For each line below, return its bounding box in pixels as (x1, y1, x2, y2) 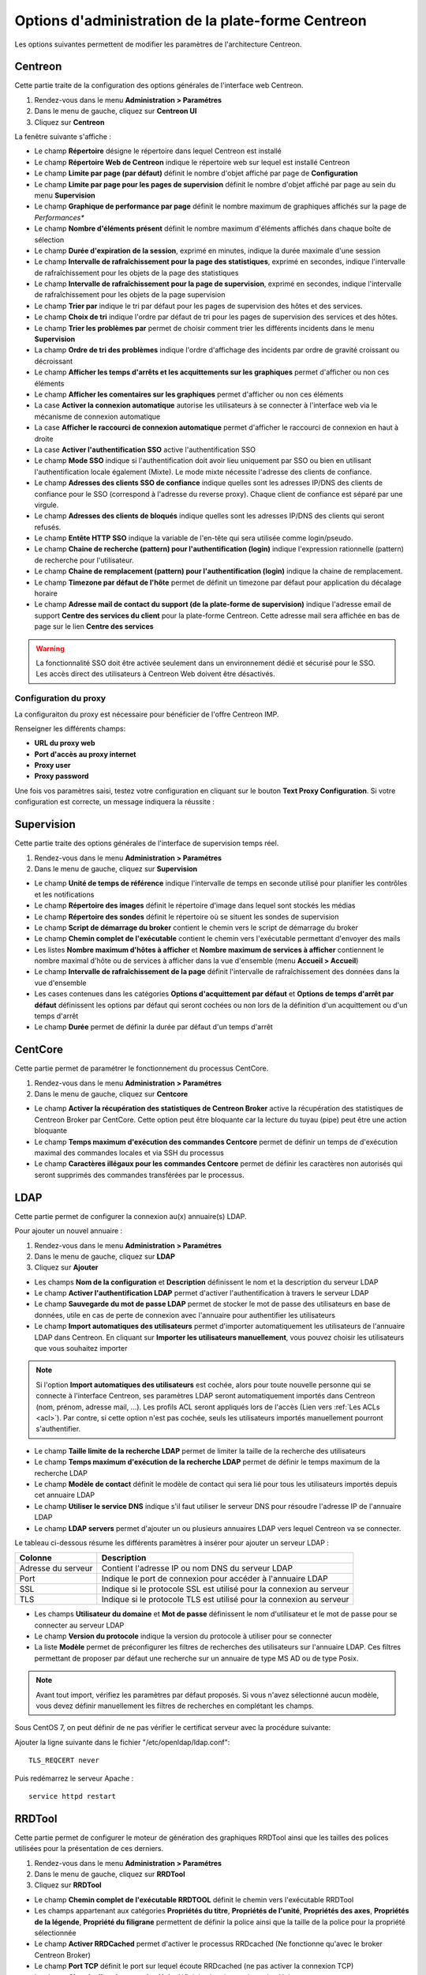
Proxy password (34, 771, 89, 781)
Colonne (19, 1552, 52, 1563)
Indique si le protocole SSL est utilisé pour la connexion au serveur (101, 1584, 349, 1595)
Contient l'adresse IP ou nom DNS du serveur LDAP (101, 1563, 293, 1574)
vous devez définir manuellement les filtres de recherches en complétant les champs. (35, 1701, 315, 1710)
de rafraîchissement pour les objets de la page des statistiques (34, 268, 239, 277)
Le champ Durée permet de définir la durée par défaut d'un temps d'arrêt (34, 1022, 274, 1032)
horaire (34, 589, 58, 598)
